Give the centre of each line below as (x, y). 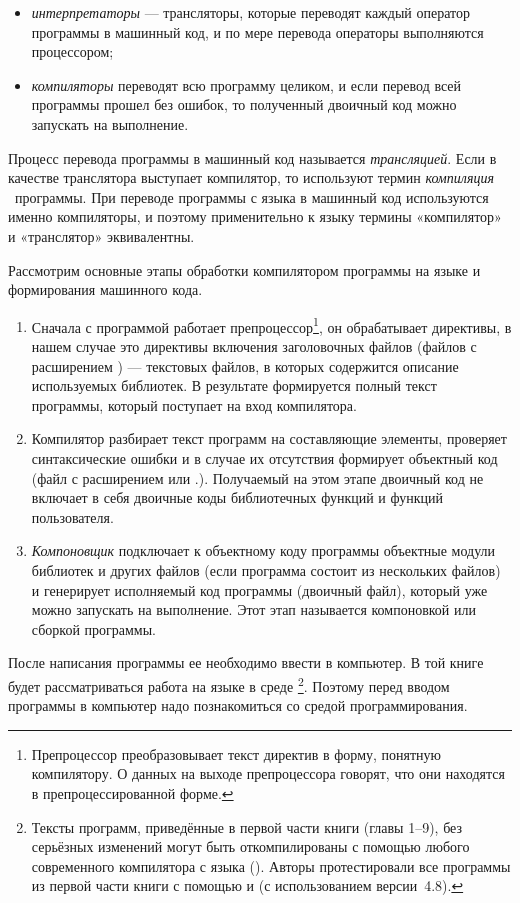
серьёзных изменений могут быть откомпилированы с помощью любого (250, 846)
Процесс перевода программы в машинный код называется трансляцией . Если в (252, 157)
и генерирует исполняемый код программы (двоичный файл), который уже (259, 589)
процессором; (72, 51)
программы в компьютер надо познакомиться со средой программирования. (238, 705)
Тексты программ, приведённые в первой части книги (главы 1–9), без (247, 826)
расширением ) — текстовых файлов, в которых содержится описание (245, 365)
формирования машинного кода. (105, 289)
